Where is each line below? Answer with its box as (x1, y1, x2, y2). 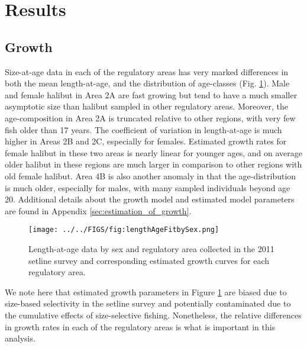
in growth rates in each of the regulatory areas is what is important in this (5, 320, 276, 333)
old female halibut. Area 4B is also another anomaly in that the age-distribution (5, 169, 296, 182)
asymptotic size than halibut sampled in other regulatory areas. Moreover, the (5, 100, 288, 112)
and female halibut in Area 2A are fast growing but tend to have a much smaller (5, 88, 298, 101)
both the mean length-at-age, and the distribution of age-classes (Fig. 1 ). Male (5, 77, 290, 89)
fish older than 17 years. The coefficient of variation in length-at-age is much (5, 123, 282, 136)
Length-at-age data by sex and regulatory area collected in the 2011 (28, 242, 274, 254)
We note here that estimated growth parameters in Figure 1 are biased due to (5, 285, 287, 298)
